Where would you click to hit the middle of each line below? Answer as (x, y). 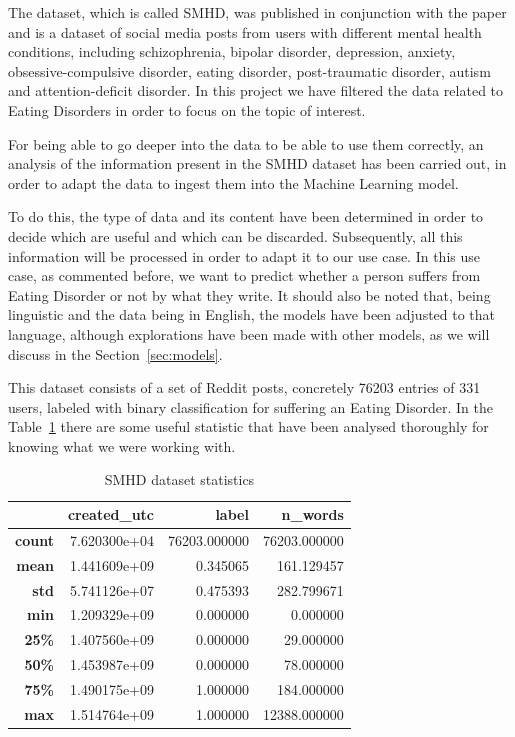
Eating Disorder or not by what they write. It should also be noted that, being (249, 294)
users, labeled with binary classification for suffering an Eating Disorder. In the (250, 406)
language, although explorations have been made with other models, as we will (249, 333)
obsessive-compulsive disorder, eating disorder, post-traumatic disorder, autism (249, 70)
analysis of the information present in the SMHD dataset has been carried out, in (257, 163)
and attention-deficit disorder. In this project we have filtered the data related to (256, 90)
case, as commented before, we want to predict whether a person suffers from (244, 275)
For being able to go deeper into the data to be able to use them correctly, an (246, 143)
